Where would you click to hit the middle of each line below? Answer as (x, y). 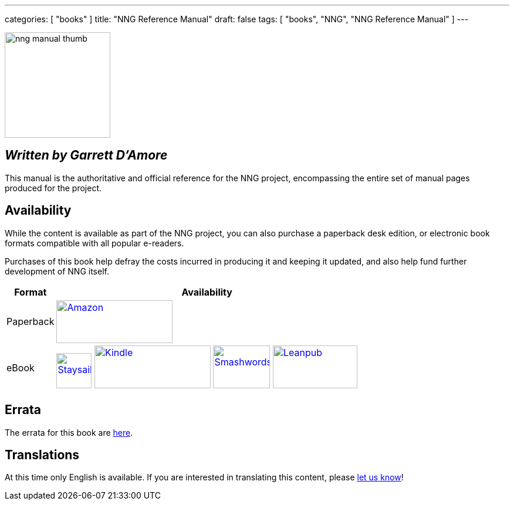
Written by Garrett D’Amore (86, 155)
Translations (42, 455)
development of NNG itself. (57, 271)
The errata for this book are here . (69, 432)
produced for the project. (53, 188)
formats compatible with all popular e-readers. (94, 243)
